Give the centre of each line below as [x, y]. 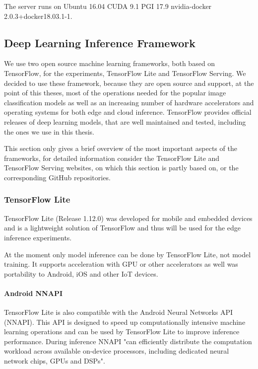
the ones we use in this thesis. [49, 131]
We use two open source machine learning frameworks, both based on [110, 63]
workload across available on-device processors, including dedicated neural [117, 351]
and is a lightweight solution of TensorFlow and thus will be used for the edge [123, 228]
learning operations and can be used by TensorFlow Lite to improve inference [122, 332]
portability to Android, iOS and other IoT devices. [81, 273]
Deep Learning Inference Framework [100, 42]
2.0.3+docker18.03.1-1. [38, 16]
